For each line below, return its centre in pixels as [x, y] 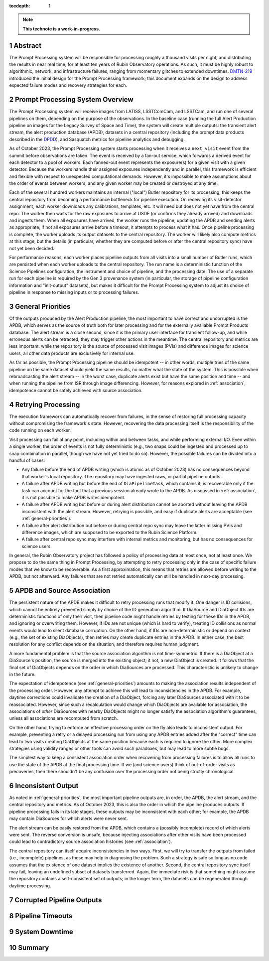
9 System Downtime [41, 932]
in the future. [22, 675]
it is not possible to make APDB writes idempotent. [73, 497]
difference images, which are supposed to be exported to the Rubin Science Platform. [110, 532]
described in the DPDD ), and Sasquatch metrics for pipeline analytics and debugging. [97, 139]
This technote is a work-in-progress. [62, 29]
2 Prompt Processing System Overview [71, 100]
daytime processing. [30, 886]
